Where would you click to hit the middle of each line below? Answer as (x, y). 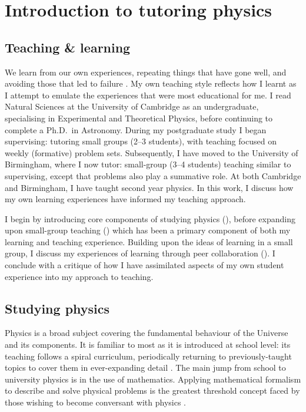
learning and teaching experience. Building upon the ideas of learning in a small (149, 241)
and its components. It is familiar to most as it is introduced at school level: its (148, 345)
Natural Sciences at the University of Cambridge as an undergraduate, (132, 106)
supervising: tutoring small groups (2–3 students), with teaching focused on (141, 141)
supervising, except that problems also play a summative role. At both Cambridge (153, 175)
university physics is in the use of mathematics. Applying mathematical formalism (153, 379)
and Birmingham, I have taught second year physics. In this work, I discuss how (149, 187)
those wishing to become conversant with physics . (96, 402)
